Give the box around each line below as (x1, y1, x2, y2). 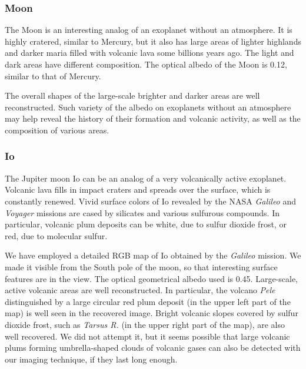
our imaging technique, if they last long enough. (5, 353, 178, 365)
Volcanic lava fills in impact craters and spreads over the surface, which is (5, 183, 271, 196)
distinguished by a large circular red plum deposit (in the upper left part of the (5, 295, 291, 307)
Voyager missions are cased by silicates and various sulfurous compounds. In (5, 206, 280, 219)
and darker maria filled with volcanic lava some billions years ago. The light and (5, 46, 294, 59)
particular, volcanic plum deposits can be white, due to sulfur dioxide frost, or (5, 218, 287, 230)
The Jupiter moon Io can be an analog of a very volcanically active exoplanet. (5, 172, 287, 184)
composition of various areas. (5, 123, 109, 136)
